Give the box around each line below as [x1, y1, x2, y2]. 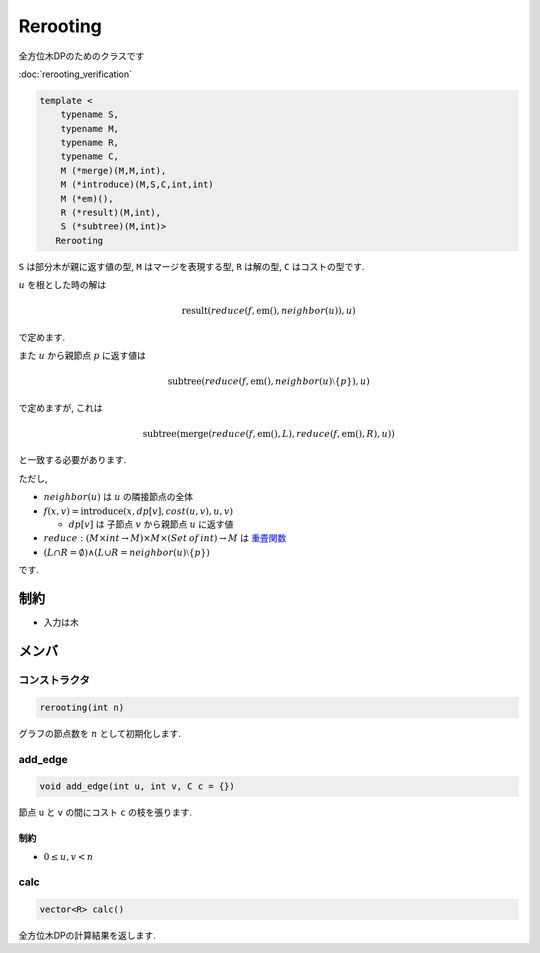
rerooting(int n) [39, 701, 125, 713]
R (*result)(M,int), [60, 207, 162, 219]
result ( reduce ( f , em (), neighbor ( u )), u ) [181, 305, 357, 317]
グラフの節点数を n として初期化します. [18, 727, 182, 739]
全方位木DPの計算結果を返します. [18, 929, 157, 941]
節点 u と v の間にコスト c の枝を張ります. [18, 806, 192, 819]
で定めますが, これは [18, 401, 103, 414]
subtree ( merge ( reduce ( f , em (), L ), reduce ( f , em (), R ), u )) [142, 428, 395, 439]
